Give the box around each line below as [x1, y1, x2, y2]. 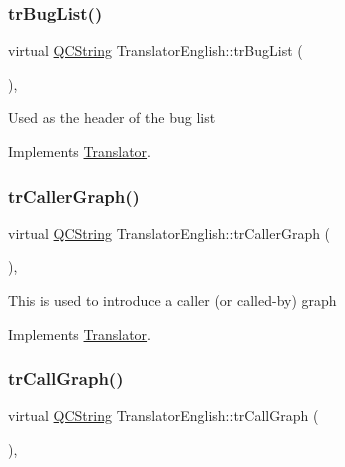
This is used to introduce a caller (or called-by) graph [8, 290, 337, 310]
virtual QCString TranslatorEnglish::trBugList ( [8, 40, 303, 61]
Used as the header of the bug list [8, 107, 216, 128]
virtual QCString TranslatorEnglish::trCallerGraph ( [8, 222, 331, 243]
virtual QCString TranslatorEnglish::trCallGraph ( [8, 405, 319, 426]
